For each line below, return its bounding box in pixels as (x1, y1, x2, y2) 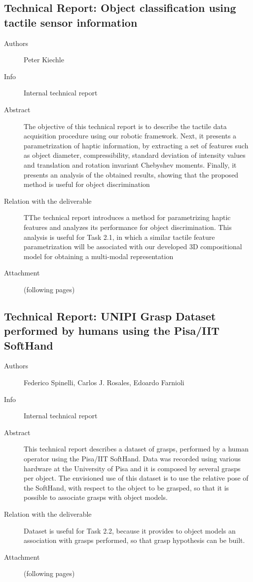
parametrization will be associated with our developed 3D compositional (24, 241, 242, 252)
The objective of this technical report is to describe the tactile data (24, 121, 227, 131)
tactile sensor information (4, 14, 138, 30)
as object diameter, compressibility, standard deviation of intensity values (24, 150, 246, 160)
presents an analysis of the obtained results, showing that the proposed (24, 169, 239, 179)
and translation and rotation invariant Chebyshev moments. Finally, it (24, 159, 237, 170)
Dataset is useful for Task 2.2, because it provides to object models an (24, 525, 236, 536)
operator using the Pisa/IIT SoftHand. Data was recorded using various (24, 453, 241, 464)
